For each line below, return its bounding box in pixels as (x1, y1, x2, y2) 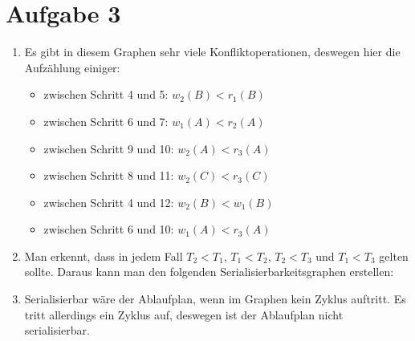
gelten (379, 247, 409, 264)
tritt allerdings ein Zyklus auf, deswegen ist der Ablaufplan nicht (24, 306, 344, 323)
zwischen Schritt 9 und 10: (43, 140, 174, 156)
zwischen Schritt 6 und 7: (43, 112, 169, 129)
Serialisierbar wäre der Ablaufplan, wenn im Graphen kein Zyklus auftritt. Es (24, 290, 406, 307)
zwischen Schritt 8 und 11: (43, 167, 174, 184)
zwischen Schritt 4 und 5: (43, 86, 169, 103)
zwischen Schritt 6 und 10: (43, 221, 174, 237)
